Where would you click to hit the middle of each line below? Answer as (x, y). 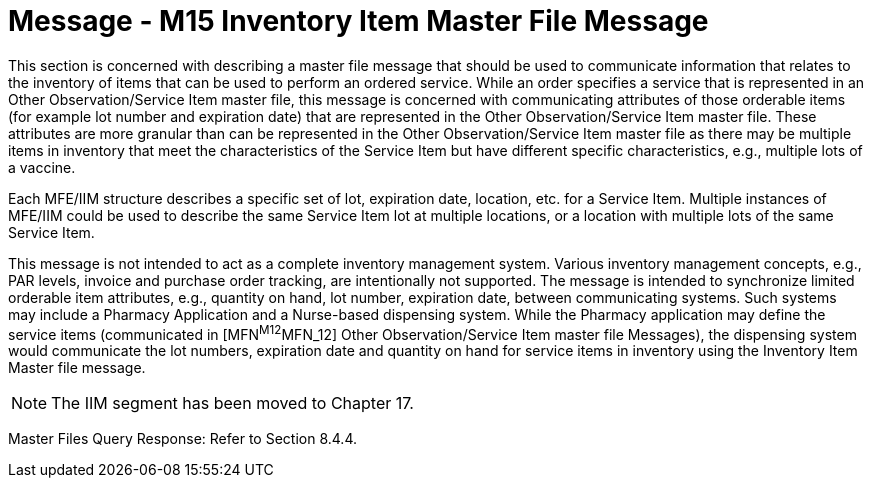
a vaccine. (42, 167)
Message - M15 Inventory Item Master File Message (358, 21)
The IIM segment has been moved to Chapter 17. (232, 403)
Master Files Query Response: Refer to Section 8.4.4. (182, 439)
